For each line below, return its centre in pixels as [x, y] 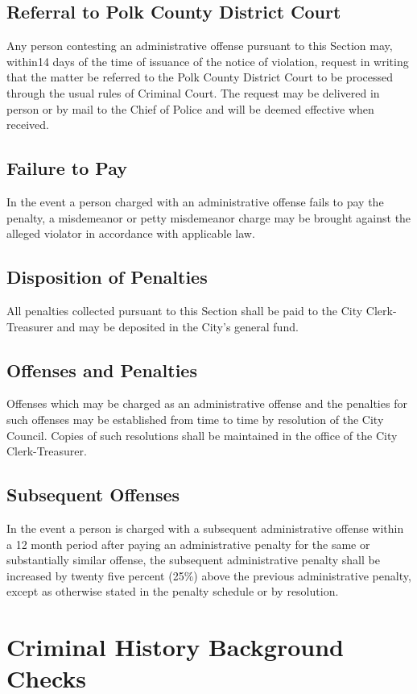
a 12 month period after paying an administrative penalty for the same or [188, 544]
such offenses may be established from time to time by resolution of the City [195, 419]
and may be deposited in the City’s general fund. [178, 326]
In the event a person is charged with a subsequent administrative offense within [205, 528]
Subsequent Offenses [93, 495]
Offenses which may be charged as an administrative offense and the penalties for [207, 403]
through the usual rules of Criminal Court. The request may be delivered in [193, 92]
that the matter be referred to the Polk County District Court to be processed [200, 77]
